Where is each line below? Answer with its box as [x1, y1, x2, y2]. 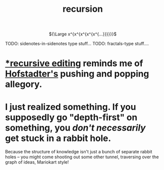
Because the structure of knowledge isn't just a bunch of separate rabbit [5, 149, 153, 155]
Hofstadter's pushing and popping [5, 68, 149, 80]
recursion [62, 3, 103, 15]
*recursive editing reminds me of [5, 58, 143, 69]
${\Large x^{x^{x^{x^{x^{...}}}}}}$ [49, 31, 117, 37]
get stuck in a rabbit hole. [5, 133, 111, 143]
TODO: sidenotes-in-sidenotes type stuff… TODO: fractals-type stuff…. [5, 41, 149, 47]
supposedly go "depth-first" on [5, 112, 138, 123]
